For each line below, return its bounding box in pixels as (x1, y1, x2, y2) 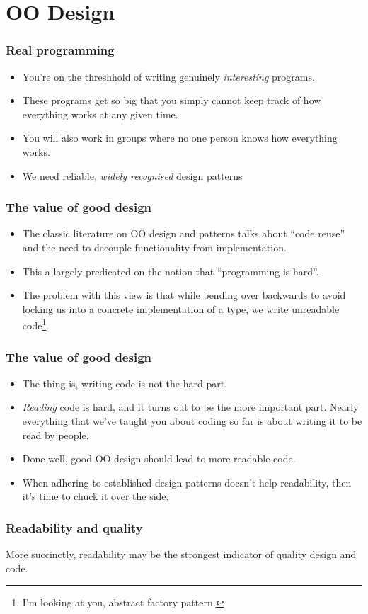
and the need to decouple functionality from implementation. (22, 239, 287, 254)
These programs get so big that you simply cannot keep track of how (22, 93, 321, 108)
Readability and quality (6, 518, 143, 536)
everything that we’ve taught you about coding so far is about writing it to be (22, 414, 362, 428)
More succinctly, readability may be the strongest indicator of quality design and (6, 547, 357, 562)
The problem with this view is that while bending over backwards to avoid (22, 288, 346, 302)
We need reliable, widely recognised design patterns (22, 168, 243, 183)
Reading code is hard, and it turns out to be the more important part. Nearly (22, 399, 359, 414)
